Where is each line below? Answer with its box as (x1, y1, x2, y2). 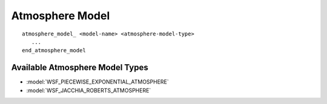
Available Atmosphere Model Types (11, 63, 148, 73)
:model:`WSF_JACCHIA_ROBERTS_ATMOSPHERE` (26, 87, 151, 94)
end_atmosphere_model (22, 47, 86, 54)
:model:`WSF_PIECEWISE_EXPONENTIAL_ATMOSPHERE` (26, 78, 169, 85)
